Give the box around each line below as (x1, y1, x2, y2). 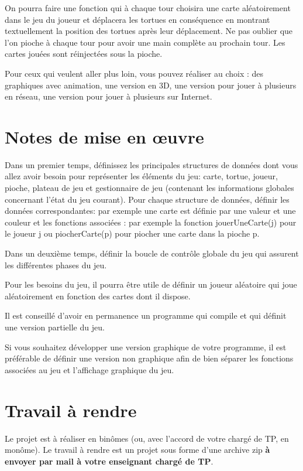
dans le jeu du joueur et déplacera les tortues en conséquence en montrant (5, 13, 270, 25)
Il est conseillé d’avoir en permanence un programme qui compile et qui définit (5, 309, 287, 322)
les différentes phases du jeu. (5, 258, 107, 271)
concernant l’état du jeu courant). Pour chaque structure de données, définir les (5, 193, 290, 205)
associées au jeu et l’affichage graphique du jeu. (5, 363, 174, 376)
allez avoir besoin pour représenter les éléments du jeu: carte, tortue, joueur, (5, 170, 278, 182)
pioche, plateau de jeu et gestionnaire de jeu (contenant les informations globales (5, 182, 294, 194)
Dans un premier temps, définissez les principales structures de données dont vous (5, 158, 298, 170)
